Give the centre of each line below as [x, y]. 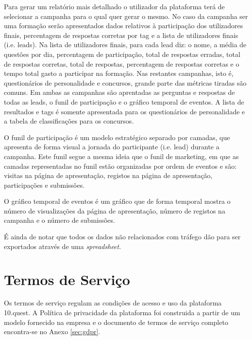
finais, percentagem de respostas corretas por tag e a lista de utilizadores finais [121, 35]
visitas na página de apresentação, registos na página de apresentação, [108, 175]
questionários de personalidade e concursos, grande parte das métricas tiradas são [125, 82]
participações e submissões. [44, 185]
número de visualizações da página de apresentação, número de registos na [115, 210]
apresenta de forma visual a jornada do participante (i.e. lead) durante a [112, 147]
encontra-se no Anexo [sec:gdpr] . [52, 331]
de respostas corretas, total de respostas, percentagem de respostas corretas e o [122, 63]
